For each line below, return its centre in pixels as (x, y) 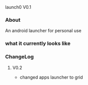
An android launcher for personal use (43, 31)
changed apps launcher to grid (51, 77)
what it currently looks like (38, 43)
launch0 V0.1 (18, 7)
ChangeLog (19, 57)
